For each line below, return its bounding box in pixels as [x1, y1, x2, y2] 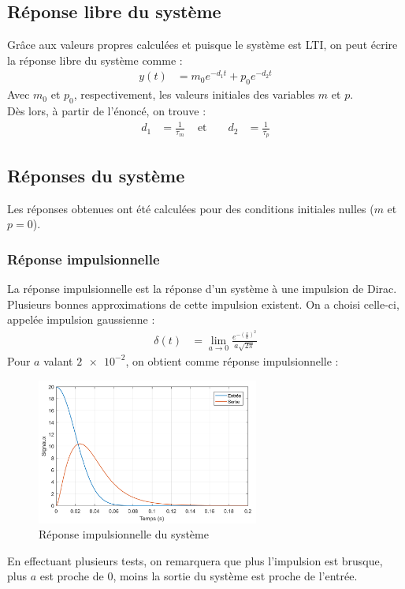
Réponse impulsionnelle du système [39, 526, 209, 542]
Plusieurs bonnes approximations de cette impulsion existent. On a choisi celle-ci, [7, 295, 399, 312]
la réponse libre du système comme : [7, 51, 183, 68]
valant [43, 352, 73, 369]
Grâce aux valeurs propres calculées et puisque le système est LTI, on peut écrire [7, 36, 398, 53]
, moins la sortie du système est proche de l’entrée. [113, 568, 358, 584]
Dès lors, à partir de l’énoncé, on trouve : [7, 103, 206, 119]
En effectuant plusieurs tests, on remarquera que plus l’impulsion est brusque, [7, 552, 383, 568]
